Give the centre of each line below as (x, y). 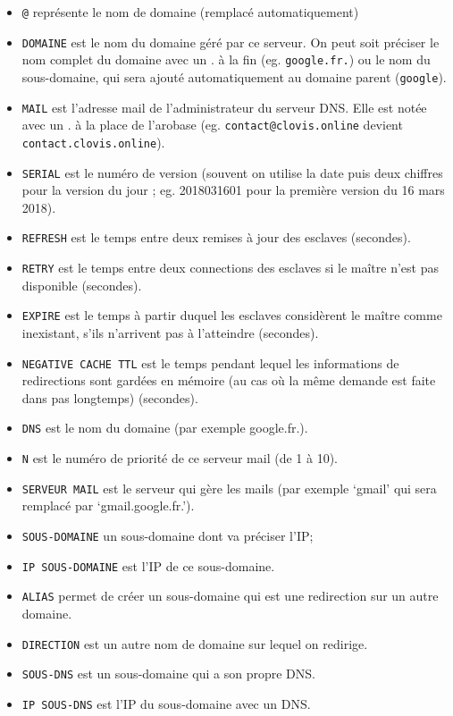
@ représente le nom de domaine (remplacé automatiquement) (190, 12)
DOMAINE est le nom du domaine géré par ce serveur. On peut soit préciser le (231, 42)
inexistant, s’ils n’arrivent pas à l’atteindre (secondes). (170, 333)
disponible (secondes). (82, 285)
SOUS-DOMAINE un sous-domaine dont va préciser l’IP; (168, 535)
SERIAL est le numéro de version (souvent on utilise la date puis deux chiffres (232, 172)
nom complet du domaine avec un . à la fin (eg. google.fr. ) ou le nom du (226, 59)
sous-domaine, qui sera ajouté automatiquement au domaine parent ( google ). (234, 76)
